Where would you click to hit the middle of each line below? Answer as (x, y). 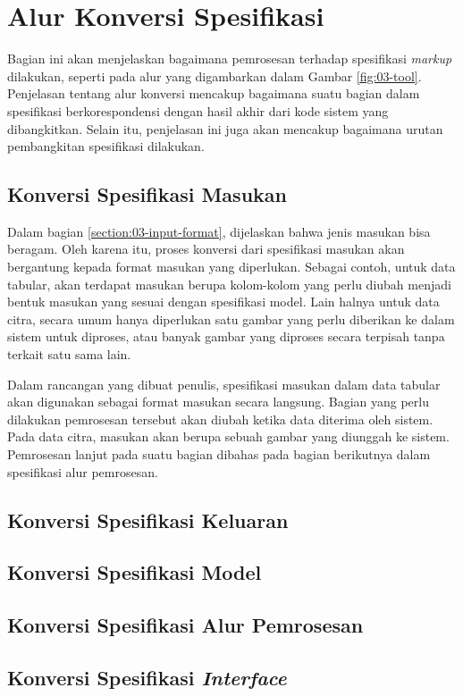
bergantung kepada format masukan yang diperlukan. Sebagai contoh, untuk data (231, 267)
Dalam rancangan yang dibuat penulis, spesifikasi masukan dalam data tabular (224, 384)
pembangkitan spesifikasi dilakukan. (106, 146)
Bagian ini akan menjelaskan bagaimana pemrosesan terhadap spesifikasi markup (230, 59)
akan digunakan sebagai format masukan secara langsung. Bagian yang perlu (218, 402)
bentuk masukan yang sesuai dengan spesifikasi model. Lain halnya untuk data (223, 302)
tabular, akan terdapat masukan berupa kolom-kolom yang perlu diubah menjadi (229, 284)
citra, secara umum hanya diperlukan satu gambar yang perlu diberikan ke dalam (231, 319)
